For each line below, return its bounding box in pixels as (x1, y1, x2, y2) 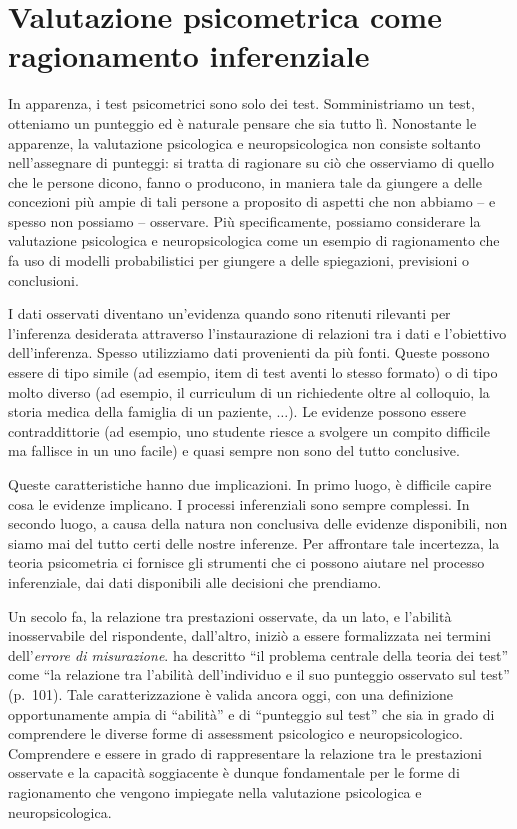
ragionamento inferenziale (8, 35, 370, 76)
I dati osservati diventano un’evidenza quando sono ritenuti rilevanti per (8, 303, 451, 324)
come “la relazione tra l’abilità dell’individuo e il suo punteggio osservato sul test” (8, 664, 510, 685)
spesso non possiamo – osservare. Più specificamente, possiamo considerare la (8, 210, 481, 231)
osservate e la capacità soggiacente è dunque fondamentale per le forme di (8, 762, 460, 783)
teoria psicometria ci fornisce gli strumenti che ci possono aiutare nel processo (8, 552, 485, 573)
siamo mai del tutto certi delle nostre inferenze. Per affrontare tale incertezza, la (8, 532, 500, 553)
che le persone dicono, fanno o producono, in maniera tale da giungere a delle (8, 171, 482, 192)
